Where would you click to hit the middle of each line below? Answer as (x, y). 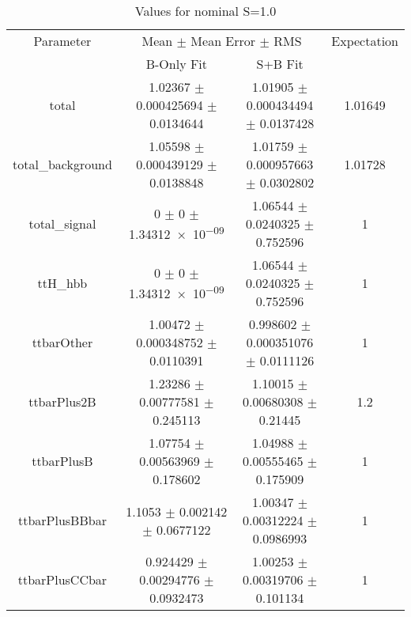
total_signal (62, 223)
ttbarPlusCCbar (62, 579)
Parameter (62, 41)
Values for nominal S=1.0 (205, 11)
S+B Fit (280, 64)
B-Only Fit (177, 64)
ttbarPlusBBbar (62, 520)
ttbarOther (62, 342)
